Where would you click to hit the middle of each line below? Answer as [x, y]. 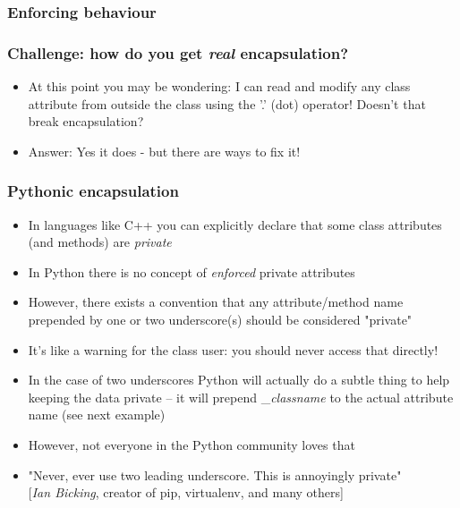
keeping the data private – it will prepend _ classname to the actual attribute [241, 397]
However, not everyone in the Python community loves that [192, 444]
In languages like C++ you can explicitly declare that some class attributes [235, 224]
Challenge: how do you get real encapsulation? [178, 52]
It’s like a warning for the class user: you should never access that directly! [233, 349]
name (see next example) [97, 415]
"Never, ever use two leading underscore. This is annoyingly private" [215, 474]
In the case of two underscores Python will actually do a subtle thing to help [239, 380]
